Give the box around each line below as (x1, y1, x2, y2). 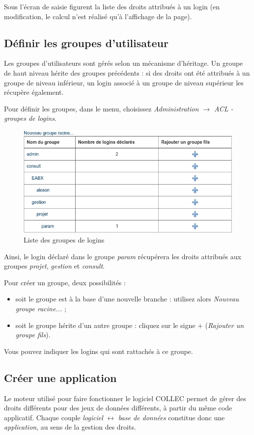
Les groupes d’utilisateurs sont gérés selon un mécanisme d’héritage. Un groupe (4, 58, 243, 68)
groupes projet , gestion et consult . (4, 261, 105, 271)
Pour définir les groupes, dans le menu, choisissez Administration (4, 103, 199, 113)
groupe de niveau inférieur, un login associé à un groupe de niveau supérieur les (4, 77, 244, 87)
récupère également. (4, 87, 64, 97)
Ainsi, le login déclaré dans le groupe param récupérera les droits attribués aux (4, 251, 241, 261)
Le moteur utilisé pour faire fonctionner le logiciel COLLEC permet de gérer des (4, 393, 246, 403)
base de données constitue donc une (118, 412, 225, 422)
